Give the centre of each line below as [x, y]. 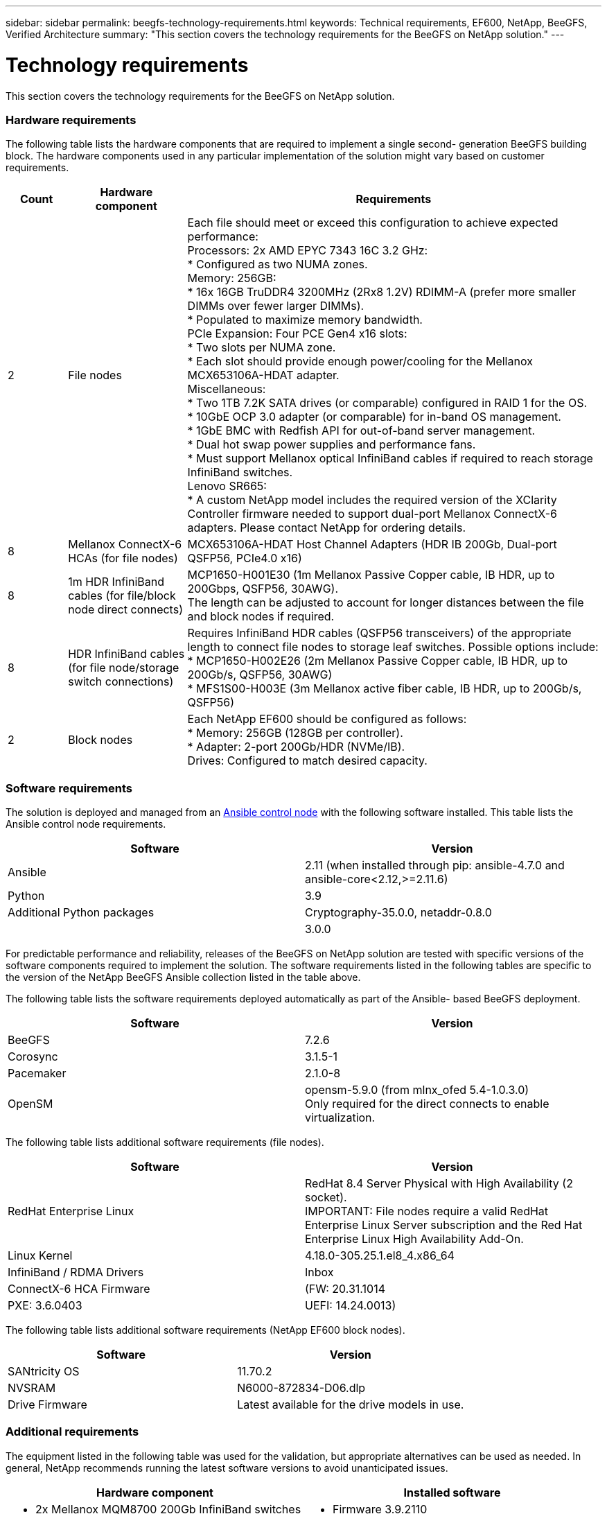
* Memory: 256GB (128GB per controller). [295, 733]
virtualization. [340, 1117]
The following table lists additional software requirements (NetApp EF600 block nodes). [205, 1330]
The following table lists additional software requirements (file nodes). [165, 1142]
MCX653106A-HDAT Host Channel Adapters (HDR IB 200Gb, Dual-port [372, 545]
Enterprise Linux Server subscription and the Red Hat [444, 1225]
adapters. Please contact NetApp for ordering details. [327, 528]
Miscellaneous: [227, 389]
